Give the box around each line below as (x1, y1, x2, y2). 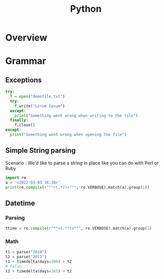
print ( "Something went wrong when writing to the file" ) (14, 113, 138, 118)
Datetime (5, 199, 35, 207)
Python (70, 3, 102, 15)
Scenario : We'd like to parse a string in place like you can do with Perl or (5, 160, 159, 166)
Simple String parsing (5, 146, 76, 155)
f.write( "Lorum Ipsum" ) (14, 103, 65, 109)
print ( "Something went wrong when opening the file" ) (10, 132, 127, 137)
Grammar (5, 55, 46, 67)
